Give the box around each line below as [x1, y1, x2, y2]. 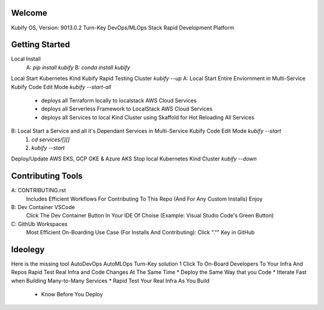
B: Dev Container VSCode [11, 204, 75, 211]
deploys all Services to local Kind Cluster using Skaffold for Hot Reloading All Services [41, 114, 254, 121]
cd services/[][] [31, 136, 70, 143]
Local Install [11, 55, 41, 62]
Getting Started [11, 40, 70, 50]
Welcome [11, 8, 47, 18]
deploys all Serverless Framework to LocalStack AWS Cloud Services [41, 105, 213, 112]
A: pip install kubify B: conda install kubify [26, 64, 130, 71]
